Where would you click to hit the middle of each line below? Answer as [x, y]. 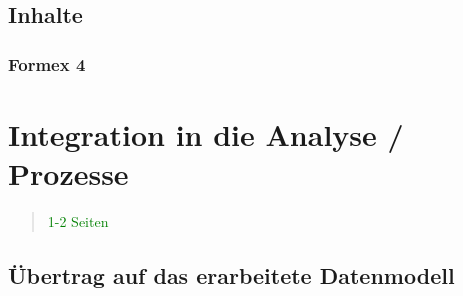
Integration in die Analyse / [206, 133]
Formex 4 [47, 63]
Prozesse [68, 173]
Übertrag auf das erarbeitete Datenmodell [231, 274]
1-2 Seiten [78, 220]
